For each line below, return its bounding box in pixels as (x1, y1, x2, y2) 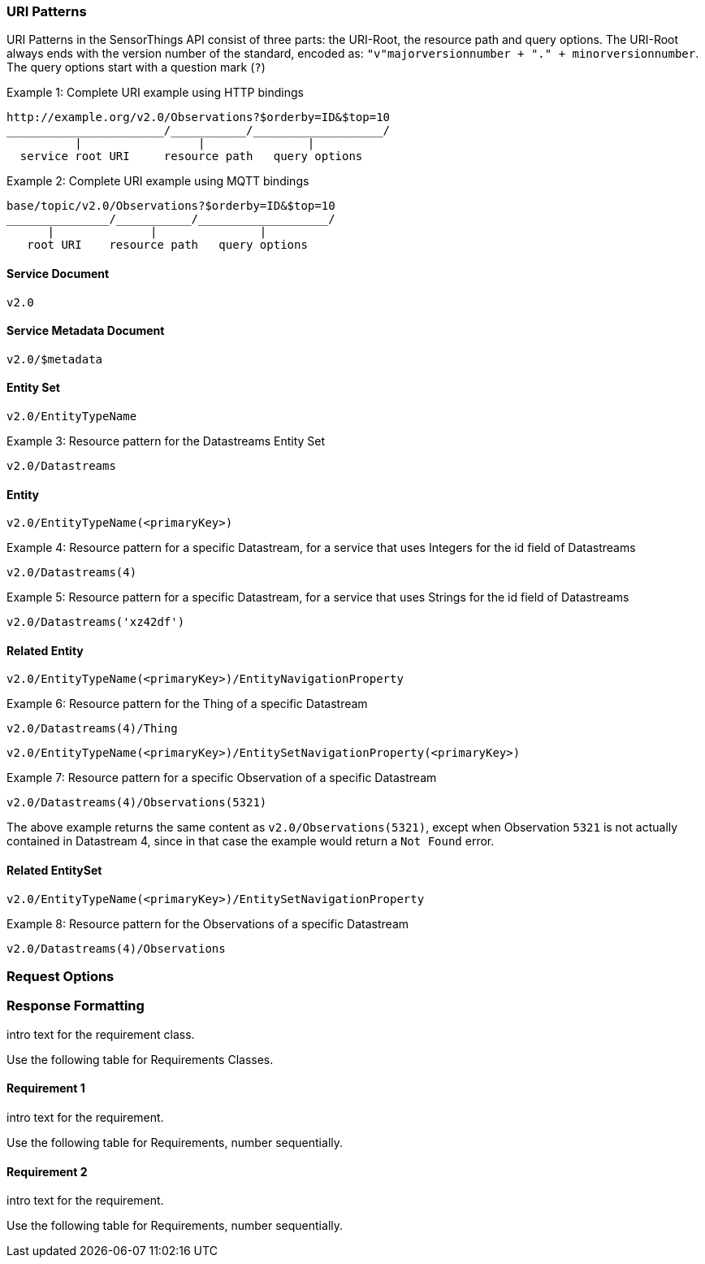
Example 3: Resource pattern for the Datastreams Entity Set (6, 434, 326, 449)
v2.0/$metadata (6, 352, 103, 366)
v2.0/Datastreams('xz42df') (6, 615, 185, 629)
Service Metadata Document (6, 324, 165, 338)
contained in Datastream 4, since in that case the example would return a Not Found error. (6, 834, 495, 849)
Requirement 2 (6, 1164, 88, 1179)
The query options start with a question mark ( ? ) (6, 60, 266, 75)
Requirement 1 (6, 1081, 85, 1096)
